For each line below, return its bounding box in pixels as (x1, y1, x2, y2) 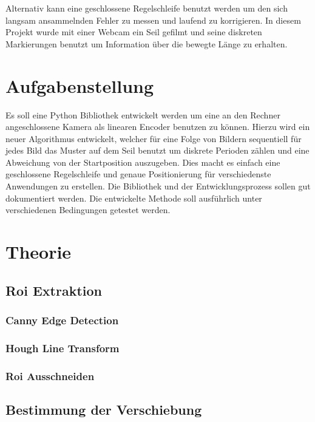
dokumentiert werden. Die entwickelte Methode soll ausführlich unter (5, 191, 262, 204)
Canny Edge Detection (5, 312, 119, 327)
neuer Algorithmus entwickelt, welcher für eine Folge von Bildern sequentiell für (5, 132, 302, 145)
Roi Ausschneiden (5, 368, 95, 383)
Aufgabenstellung (5, 73, 154, 98)
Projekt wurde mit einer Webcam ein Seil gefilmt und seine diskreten (5, 26, 262, 38)
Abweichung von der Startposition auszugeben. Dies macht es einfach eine (5, 155, 280, 168)
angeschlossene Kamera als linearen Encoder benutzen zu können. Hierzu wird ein (5, 120, 310, 133)
